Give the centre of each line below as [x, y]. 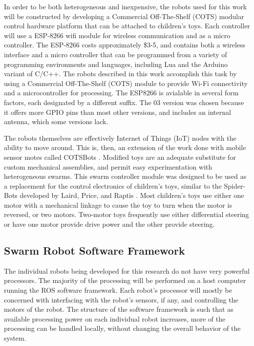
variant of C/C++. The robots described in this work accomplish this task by [120, 74]
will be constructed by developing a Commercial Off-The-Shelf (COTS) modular [124, 16]
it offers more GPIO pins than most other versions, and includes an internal [117, 112]
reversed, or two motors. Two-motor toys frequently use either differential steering [127, 214]
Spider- [235, 185]
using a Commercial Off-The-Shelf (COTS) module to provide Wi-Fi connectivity [126, 83]
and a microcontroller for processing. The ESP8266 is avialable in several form [121, 93]
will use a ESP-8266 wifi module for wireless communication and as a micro [117, 35]
